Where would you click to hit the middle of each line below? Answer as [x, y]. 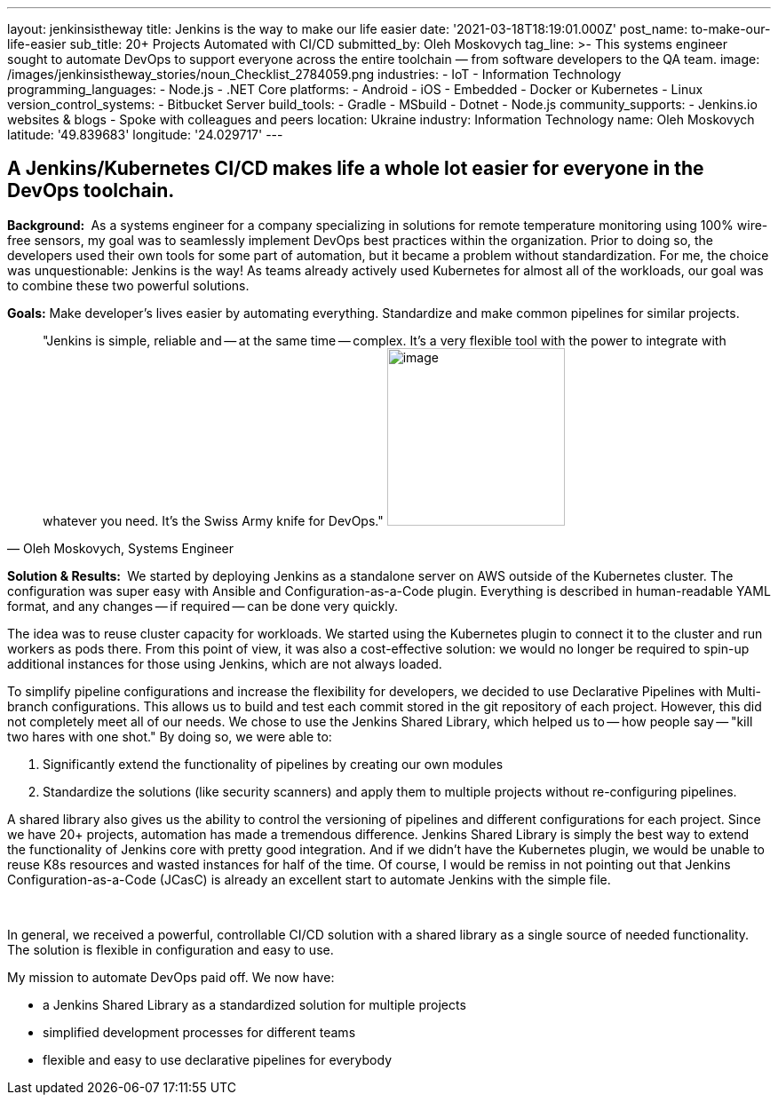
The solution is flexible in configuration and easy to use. [171, 949]
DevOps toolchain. [91, 191]
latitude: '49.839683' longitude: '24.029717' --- [145, 135]
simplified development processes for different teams [199, 1032]
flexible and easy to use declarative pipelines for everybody [217, 1059]
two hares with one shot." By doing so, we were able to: [170, 736]
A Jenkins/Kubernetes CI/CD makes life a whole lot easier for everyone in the [356, 169]
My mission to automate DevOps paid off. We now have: [171, 977]
